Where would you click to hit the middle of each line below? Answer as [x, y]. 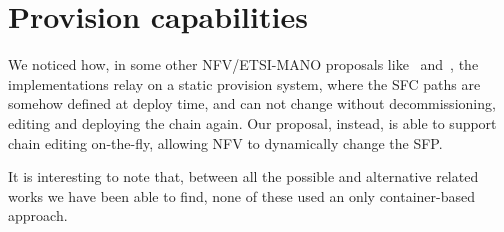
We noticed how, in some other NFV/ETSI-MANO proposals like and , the [243, 64]
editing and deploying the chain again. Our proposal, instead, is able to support [252, 122]
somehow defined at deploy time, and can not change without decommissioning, [252, 103]
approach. [38, 215]
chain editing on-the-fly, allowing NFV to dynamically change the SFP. [225, 142]
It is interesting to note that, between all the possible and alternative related [243, 176]
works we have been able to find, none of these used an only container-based [242, 195]
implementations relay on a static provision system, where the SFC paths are [244, 83]
